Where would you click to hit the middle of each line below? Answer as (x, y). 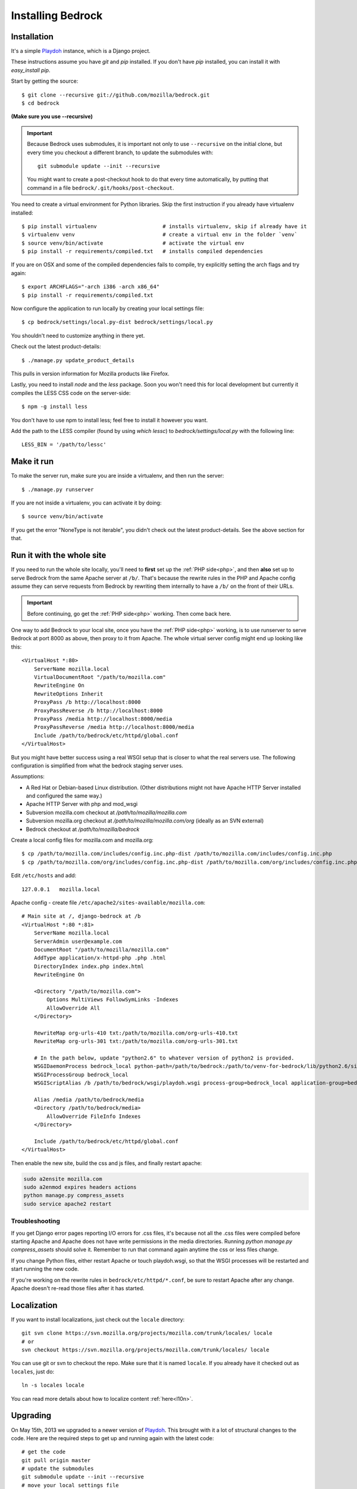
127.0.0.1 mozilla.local (61, 889)
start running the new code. (45, 1269)
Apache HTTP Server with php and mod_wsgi (82, 804)
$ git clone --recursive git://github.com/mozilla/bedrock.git (116, 95)
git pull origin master (56, 1460)
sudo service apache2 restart (68, 1204)
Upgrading (31, 1415)
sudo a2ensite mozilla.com (63, 1179)
